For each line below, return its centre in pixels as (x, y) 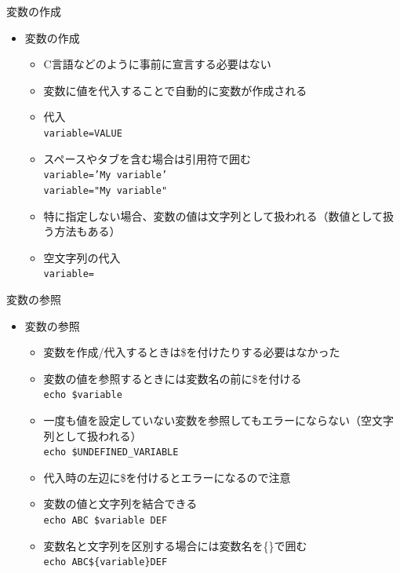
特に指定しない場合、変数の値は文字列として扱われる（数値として (213, 215)
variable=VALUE (83, 133)
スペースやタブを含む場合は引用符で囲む (147, 158)
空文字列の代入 (82, 257)
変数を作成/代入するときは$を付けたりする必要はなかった (192, 352)
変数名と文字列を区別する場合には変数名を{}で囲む (175, 545)
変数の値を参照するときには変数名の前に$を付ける (173, 378)
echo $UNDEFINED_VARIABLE (111, 453)
